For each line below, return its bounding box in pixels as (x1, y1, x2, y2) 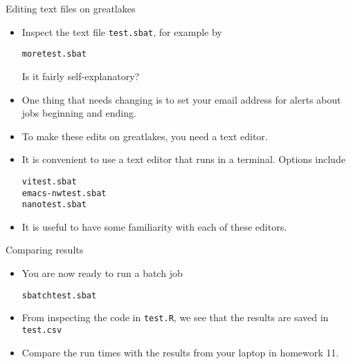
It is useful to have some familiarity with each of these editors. (21, 219, 287, 233)
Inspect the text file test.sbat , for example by (21, 24, 222, 39)
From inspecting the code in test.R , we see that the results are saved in (21, 310, 329, 325)
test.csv (21, 325, 62, 335)
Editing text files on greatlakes (6, 1, 136, 15)
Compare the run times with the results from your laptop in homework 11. (21, 345, 339, 359)
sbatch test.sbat (21, 290, 97, 300)
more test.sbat (21, 49, 87, 59)
